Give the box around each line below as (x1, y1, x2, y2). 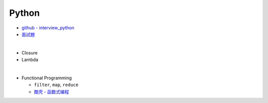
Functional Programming (21, 75, 72, 81)
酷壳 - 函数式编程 (34, 89, 69, 95)
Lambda (21, 57, 39, 63)
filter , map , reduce (34, 82, 79, 88)
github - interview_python (21, 25, 74, 31)
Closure (21, 50, 38, 55)
